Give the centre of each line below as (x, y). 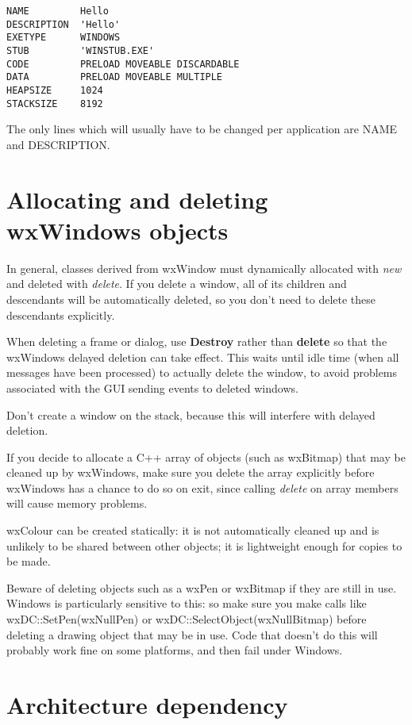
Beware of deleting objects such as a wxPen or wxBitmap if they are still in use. (202, 587)
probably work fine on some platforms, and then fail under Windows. (175, 650)
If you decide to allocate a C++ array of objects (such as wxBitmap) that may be (206, 456)
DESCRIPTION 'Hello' (64, 24)
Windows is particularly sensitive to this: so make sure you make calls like (187, 603)
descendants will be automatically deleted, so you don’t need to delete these (191, 299)
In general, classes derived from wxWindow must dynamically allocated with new (204, 268)
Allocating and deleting (137, 199)
